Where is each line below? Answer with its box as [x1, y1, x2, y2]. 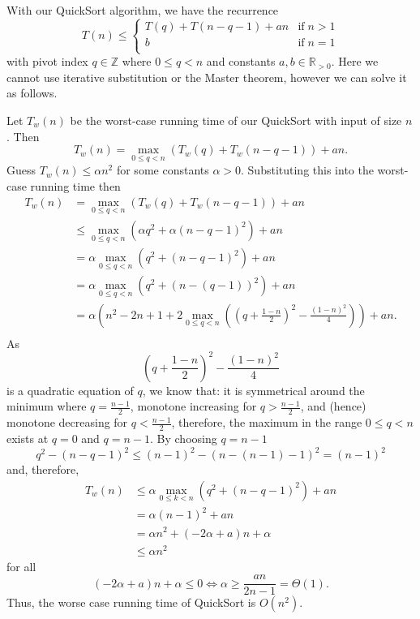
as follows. [6, 84, 58, 101]
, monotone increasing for [130, 398, 257, 415]
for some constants [116, 161, 209, 178]
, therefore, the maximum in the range [171, 414, 362, 431]
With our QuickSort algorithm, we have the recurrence [6, 2, 279, 18]
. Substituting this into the [241, 161, 374, 178]
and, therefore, [6, 461, 79, 478]
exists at [6, 429, 49, 446]
